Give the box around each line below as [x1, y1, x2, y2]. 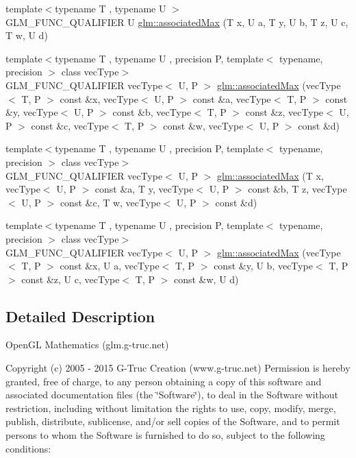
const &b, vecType [112, 105, 192, 119]
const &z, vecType [245, 105, 324, 119]
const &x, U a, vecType [60, 258, 160, 273]
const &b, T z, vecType [248, 182, 347, 196]
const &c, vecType [31, 118, 109, 132]
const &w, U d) [173, 272, 239, 286]
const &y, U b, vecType [214, 258, 313, 273]
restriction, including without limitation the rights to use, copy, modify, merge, [5, 400, 336, 415]
